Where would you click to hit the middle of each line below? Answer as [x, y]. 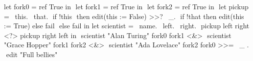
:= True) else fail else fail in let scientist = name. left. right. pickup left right [127, 26]
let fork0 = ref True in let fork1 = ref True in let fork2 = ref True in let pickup [126, 6]
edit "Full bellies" [32, 54]
